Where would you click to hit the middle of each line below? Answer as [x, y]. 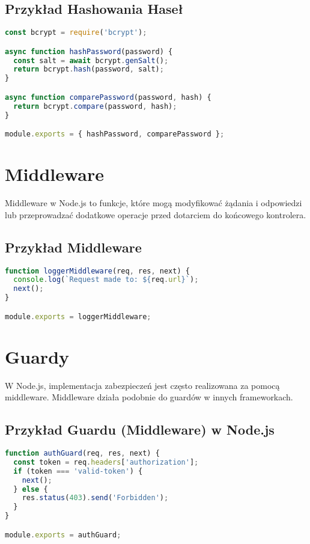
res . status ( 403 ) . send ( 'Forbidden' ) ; [95, 498]
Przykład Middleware [73, 247]
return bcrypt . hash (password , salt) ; [89, 69]
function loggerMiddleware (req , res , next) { [97, 271]
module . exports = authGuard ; [63, 535]
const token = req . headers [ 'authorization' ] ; [106, 462]
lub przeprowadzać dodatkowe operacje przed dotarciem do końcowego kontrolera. [156, 214]
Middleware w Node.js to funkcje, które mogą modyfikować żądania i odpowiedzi [153, 203]
